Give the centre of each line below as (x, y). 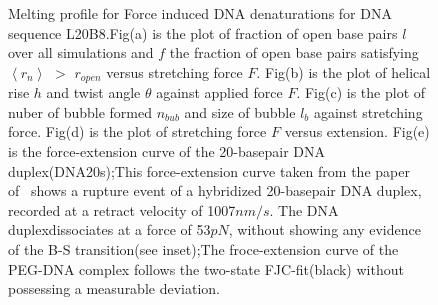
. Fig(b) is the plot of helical (343, 71)
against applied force (219, 92)
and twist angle (93, 92)
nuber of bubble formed (80, 111)
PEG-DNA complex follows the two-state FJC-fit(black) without (206, 268)
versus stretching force (174, 71)
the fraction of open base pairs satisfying (294, 52)
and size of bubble (240, 111)
